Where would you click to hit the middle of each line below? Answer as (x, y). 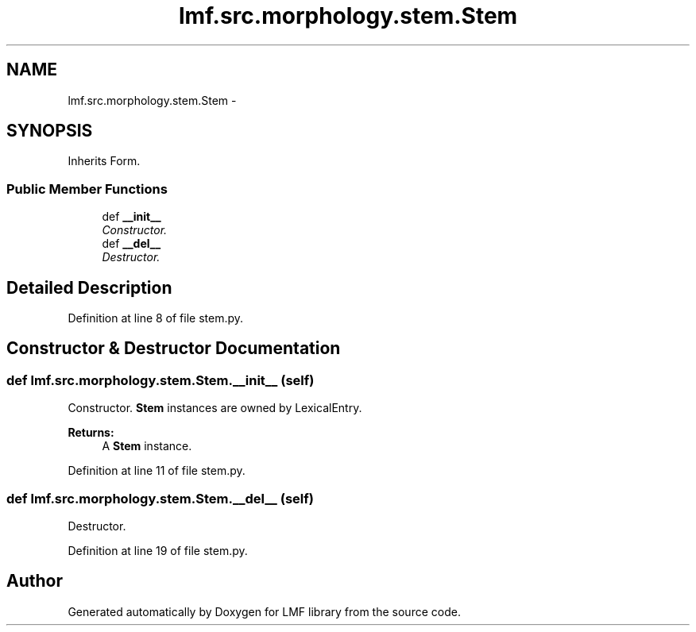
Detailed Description (89, 287)
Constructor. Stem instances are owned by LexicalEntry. (215, 408)
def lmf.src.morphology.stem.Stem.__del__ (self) (160, 498)
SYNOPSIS (50, 131)
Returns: (91, 433)
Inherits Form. (104, 161)
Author (35, 581)
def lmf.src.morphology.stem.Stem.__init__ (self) (160, 380)
